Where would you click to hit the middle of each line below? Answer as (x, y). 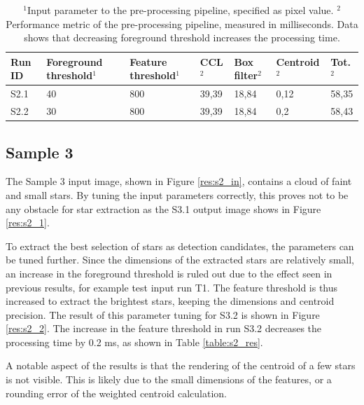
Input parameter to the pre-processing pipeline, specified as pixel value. (180, 10)
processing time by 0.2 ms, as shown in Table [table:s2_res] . (134, 342)
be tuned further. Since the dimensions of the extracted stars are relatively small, (180, 260)
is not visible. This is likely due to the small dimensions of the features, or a (169, 379)
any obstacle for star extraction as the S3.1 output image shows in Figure (163, 208)
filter (246, 75)
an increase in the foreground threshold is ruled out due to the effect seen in (169, 273)
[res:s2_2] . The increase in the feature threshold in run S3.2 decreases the (164, 328)
